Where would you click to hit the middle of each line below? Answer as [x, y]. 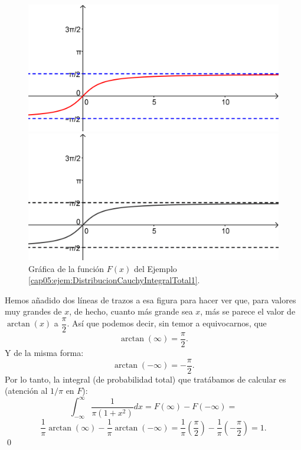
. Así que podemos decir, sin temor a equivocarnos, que [167, 323]
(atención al [26, 391]
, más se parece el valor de [248, 311]
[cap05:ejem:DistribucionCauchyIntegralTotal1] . [114, 280]
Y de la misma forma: [44, 352]
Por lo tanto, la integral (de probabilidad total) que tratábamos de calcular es [145, 379]
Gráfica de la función [66, 268]
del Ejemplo [155, 268]
